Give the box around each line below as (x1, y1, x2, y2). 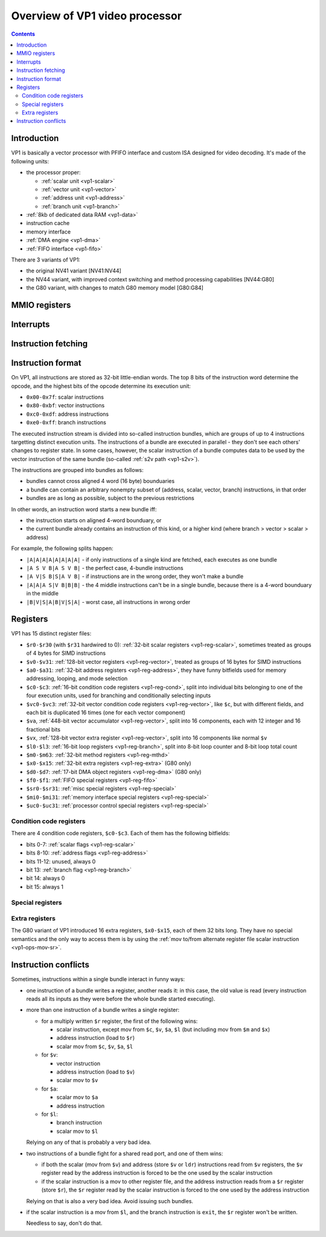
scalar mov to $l (56, 1127, 98, 1135)
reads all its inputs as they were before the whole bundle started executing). (26, 995, 216, 1002)
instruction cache (26, 220, 70, 227)
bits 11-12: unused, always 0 (26, 858, 96, 865)
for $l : (41, 1111, 59, 1118)
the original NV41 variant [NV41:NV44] (26, 267, 122, 275)
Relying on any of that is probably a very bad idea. (26, 1138, 152, 1146)
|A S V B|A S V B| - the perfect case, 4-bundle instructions (26, 564, 184, 571)
